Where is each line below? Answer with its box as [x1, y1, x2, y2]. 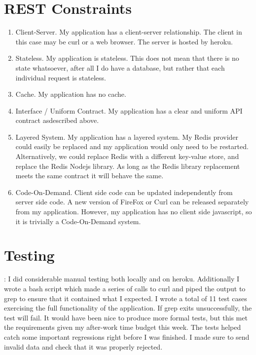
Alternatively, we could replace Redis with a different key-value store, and [15, 151, 239, 161]
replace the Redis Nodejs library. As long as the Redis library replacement [15, 160, 240, 171]
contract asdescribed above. [15, 115, 99, 125]
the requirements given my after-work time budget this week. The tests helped [4, 322, 241, 332]
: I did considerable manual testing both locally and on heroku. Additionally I [4, 274, 240, 284]
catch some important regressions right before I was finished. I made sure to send [4, 331, 250, 342]
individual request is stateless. [15, 72, 107, 82]
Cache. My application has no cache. [15, 89, 126, 99]
